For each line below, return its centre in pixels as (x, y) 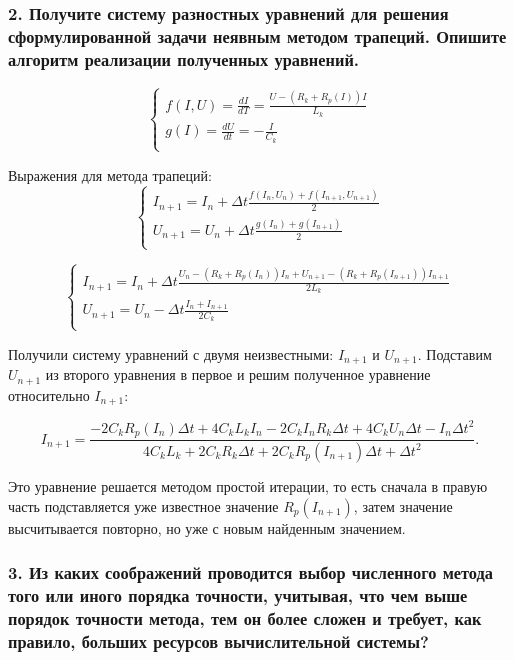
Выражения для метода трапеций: (110, 174)
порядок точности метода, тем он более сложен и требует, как (245, 617)
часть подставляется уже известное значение (143, 505)
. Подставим (454, 353)
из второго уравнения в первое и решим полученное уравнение (238, 374)
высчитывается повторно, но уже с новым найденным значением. (207, 527)
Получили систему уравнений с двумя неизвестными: (171, 353)
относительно (49, 394)
